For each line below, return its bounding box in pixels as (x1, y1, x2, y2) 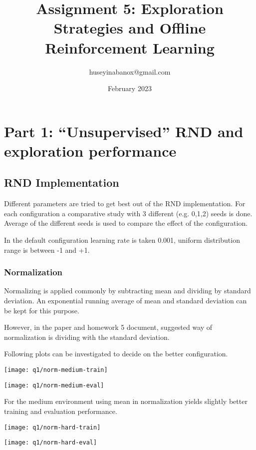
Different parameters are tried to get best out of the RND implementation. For (4, 198, 246, 209)
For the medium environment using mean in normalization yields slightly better (4, 396, 248, 406)
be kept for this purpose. (4, 305, 79, 315)
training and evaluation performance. (4, 405, 117, 416)
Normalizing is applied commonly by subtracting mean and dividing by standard (4, 285, 251, 296)
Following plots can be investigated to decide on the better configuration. (4, 348, 228, 359)
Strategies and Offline (53, 18, 206, 38)
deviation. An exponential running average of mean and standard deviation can (4, 295, 247, 306)
